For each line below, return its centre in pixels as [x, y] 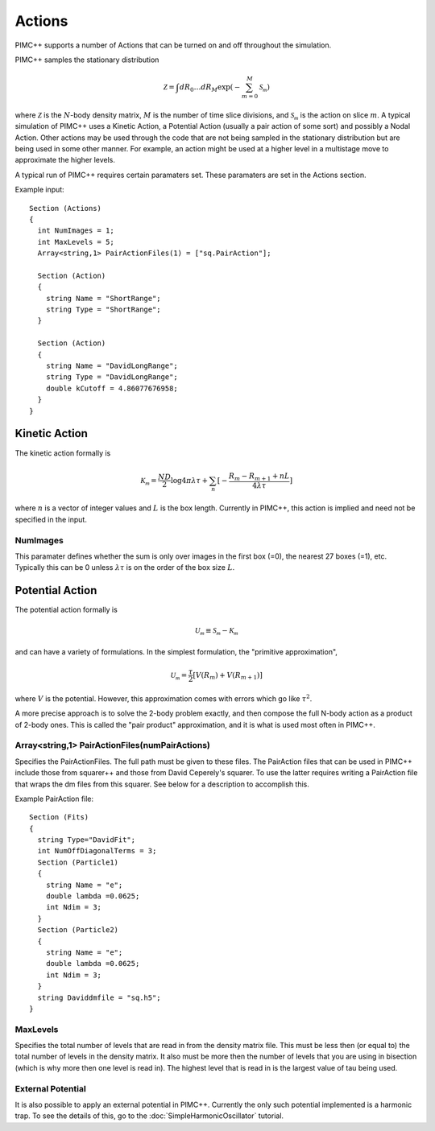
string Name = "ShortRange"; [103, 298]
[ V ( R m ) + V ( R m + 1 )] [228, 676]
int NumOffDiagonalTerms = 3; [97, 851]
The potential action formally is [66, 610]
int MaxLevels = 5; [76, 242]
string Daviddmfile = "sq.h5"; [99, 997]
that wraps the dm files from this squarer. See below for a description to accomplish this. [162, 784]
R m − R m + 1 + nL [259, 477]
